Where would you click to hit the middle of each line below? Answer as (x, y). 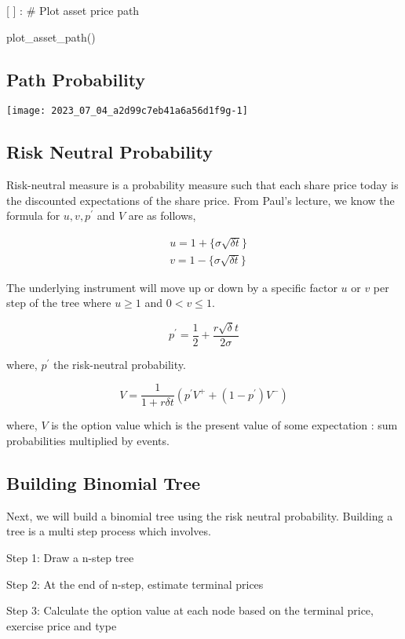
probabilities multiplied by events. (88, 440)
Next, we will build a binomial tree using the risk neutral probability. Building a (200, 515)
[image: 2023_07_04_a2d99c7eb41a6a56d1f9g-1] (127, 111)
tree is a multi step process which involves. (109, 531)
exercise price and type (62, 625)
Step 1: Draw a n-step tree (70, 557)
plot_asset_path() (51, 37)
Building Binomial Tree (104, 482)
